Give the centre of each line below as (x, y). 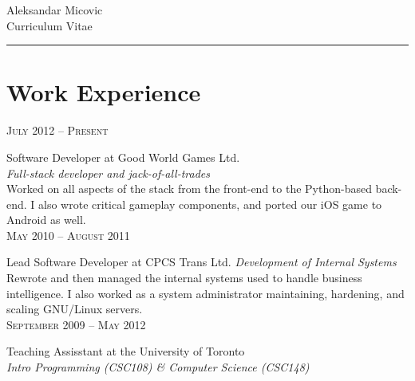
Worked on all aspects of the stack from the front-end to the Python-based (189, 189)
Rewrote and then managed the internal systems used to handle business (184, 278)
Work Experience (104, 92)
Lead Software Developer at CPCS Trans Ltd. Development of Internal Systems (202, 262)
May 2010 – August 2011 (68, 235)
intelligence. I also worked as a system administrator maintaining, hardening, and (206, 293)
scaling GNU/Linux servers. (75, 309)
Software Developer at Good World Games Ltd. (123, 157)
